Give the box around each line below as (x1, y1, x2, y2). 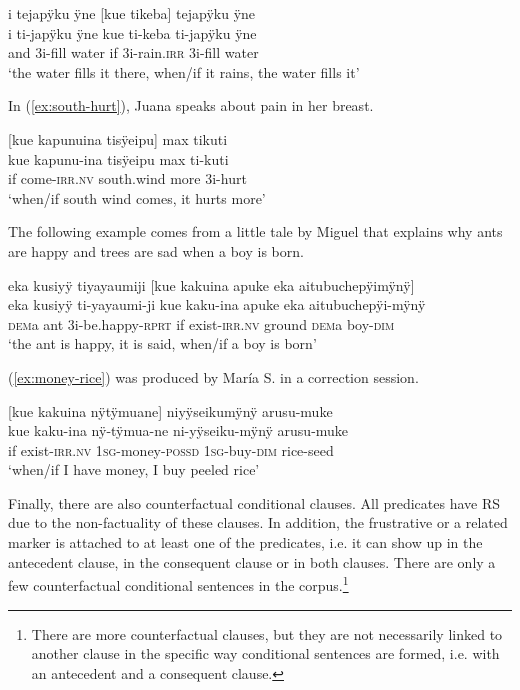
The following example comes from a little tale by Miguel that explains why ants (8, 221, 503, 242)
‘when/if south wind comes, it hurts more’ (8, 187, 266, 208)
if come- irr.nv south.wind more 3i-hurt (8, 168, 247, 189)
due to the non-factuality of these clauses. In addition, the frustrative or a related (8, 512, 508, 533)
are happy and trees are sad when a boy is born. (8, 240, 304, 261)
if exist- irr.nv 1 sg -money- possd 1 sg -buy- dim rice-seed (8, 439, 334, 460)
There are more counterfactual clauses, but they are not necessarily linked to (31, 623, 503, 644)
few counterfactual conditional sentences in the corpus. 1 (8, 572, 349, 595)
